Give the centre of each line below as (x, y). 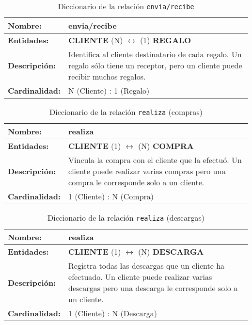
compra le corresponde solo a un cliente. (136, 182)
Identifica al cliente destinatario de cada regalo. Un (155, 54)
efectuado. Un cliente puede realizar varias (140, 277)
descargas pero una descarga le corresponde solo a (153, 288)
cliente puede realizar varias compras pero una (147, 171)
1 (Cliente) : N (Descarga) (113, 313)
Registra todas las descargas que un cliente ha (147, 266)
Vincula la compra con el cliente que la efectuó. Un (155, 160)
